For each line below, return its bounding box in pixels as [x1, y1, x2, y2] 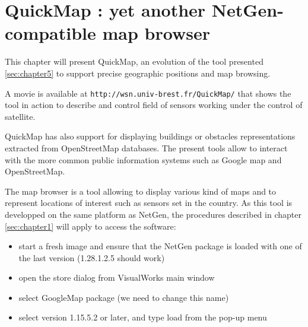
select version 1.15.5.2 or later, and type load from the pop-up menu [18, 311, 267, 323]
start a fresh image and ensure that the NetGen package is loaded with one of [18, 240, 302, 252]
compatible [5, 21, 96, 45]
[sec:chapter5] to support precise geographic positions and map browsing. [5, 66, 271, 79]
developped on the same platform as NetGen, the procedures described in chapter [5, 208, 301, 220]
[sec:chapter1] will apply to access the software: [5, 220, 176, 232]
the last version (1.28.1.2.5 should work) [18, 251, 165, 263]
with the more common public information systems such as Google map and [5, 153, 282, 166]
